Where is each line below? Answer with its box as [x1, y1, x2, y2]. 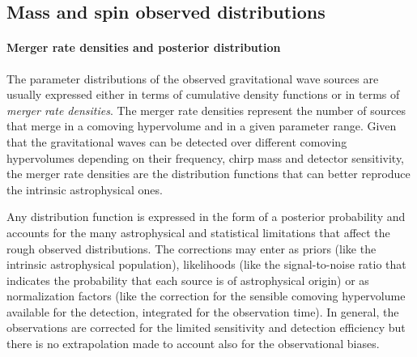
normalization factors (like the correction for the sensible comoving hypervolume [6, 287, 406, 304]
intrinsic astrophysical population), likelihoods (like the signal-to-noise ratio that [6, 256, 406, 273]
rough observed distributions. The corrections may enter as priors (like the [6, 240, 377, 257]
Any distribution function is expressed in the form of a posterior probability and [6, 208, 406, 225]
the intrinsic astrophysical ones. [6, 181, 163, 198]
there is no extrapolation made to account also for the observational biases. [6, 335, 380, 352]
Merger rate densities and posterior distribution [6, 39, 281, 56]
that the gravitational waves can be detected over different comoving [6, 133, 347, 150]
